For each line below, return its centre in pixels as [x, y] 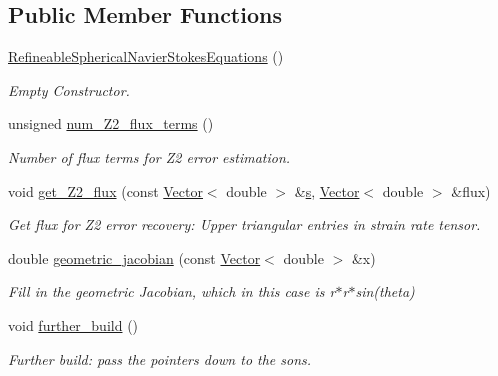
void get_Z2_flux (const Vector [105, 190]
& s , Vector [327, 190]
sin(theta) [385, 291]
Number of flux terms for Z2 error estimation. [149, 156]
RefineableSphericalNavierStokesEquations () [146, 56]
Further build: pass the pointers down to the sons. [160, 358]
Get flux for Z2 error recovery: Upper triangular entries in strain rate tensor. [244, 224]
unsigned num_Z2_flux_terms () [111, 123]
